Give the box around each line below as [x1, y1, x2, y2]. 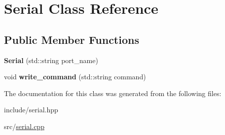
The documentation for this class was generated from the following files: [4, 88, 222, 98]
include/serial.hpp [4, 104, 58, 115]
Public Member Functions [4, 32, 139, 47]
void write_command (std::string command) [4, 71, 146, 82]
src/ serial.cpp [4, 121, 44, 131]
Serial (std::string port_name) [4, 55, 98, 65]
